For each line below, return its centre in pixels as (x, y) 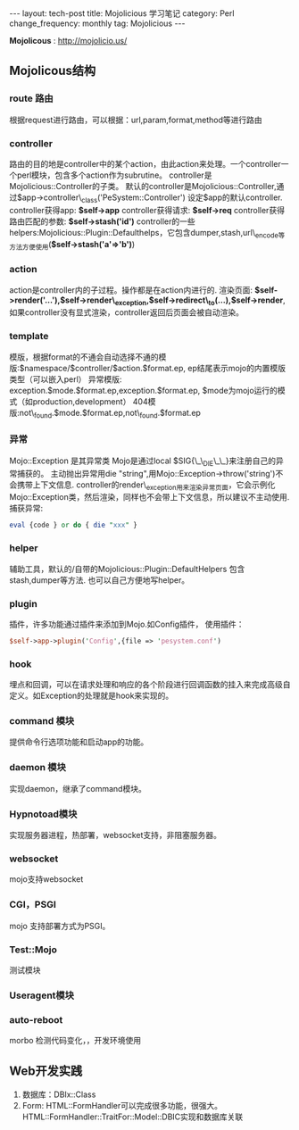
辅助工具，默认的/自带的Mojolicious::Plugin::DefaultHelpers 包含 (127, 569)
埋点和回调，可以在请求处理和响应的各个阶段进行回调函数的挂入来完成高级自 (150, 685)
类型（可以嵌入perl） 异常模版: (66, 379)
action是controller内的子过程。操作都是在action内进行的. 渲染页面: (131, 290)
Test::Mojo (33, 950)
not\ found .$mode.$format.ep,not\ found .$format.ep (110, 414)
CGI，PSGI (33, 905)
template (29, 337)
